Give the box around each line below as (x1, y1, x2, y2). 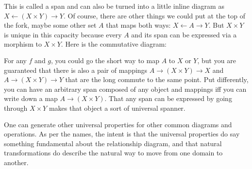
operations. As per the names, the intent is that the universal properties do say (4, 129, 240, 139)
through (4, 102, 28, 113)
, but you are (197, 55, 236, 65)
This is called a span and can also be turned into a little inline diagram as (4, 1, 224, 11)
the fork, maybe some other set (4, 20, 97, 30)
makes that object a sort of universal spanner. (49, 102, 185, 113)
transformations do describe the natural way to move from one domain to (4, 148, 223, 158)
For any (4, 55, 27, 65)
